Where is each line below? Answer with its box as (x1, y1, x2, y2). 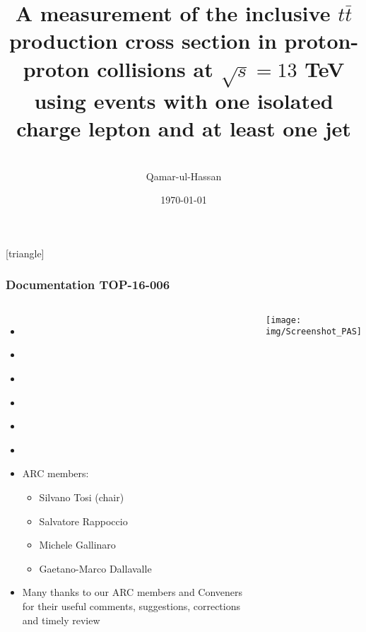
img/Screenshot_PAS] (265, 327, 362, 337)
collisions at (97, 54, 213, 83)
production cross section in (8, 26, 277, 55)
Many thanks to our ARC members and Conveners (22, 585, 243, 599)
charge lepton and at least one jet (16, 114, 351, 143)
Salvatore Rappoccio (39, 513, 128, 528)
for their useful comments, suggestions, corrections (22, 598, 241, 613)
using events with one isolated (34, 86, 333, 115)
